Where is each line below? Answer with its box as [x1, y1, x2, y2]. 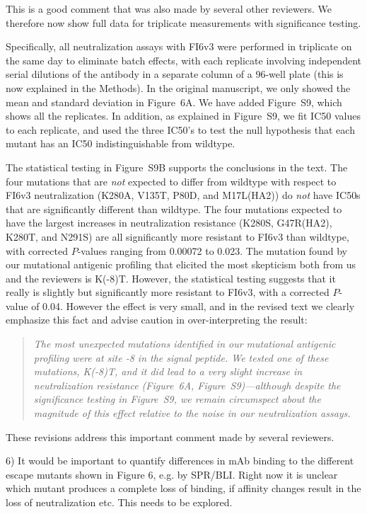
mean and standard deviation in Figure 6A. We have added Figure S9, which [6, 94, 342, 109]
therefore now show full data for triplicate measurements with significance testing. [6, 15, 361, 30]
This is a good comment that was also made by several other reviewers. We [6, 1, 332, 16]
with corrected [6, 243, 68, 258]
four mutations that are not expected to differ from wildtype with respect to [6, 173, 337, 188]
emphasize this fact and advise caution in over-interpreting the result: [6, 312, 308, 327]
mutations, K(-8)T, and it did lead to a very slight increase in [33, 364, 303, 379]
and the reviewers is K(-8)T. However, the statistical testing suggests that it [6, 270, 336, 285]
